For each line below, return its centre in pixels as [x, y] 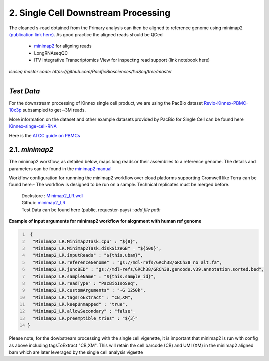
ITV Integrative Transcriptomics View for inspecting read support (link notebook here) [122, 60]
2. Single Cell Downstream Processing [90, 13]
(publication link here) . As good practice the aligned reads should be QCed [86, 34]
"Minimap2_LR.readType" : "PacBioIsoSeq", [85, 283]
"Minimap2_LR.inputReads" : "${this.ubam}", [88, 255]
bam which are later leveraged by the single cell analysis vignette [76, 352]
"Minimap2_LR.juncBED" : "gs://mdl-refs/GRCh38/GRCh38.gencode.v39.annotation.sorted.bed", [148, 270]
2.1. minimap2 [31, 150]
